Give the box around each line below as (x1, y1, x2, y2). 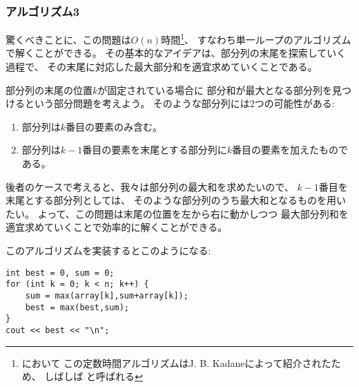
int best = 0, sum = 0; (6, 267, 115, 278)
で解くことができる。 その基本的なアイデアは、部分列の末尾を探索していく (6, 46, 347, 60)
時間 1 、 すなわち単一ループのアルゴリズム (161, 30, 351, 46)
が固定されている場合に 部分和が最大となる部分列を (97, 82, 333, 97)
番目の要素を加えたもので (232, 142, 349, 157)
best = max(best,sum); (25, 302, 129, 312)
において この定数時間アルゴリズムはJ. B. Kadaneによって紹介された (21, 355, 331, 370)
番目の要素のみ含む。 (66, 119, 163, 133)
